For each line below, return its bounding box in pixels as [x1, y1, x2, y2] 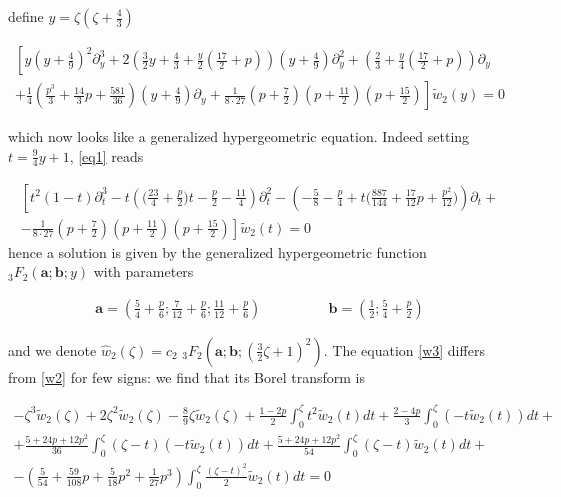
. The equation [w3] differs [323, 339, 485, 360]
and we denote [8, 339, 97, 360]
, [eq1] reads [69, 145, 144, 166]
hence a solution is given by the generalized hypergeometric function [8, 241, 427, 262]
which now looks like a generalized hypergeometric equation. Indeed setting [8, 126, 470, 147]
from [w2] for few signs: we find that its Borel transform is [8, 366, 366, 387]
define [8, 6, 44, 26]
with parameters [93, 261, 194, 282]
